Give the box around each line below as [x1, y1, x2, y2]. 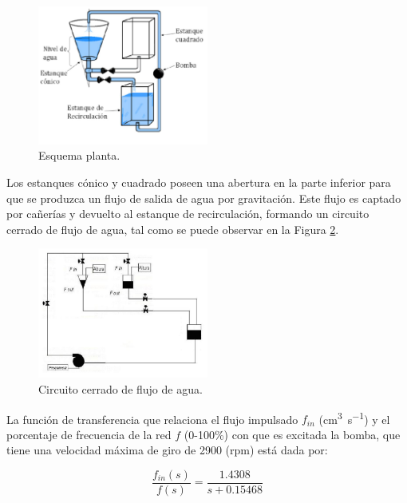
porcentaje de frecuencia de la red [6, 426, 172, 442]
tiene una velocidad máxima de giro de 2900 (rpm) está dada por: [6, 442, 328, 458]
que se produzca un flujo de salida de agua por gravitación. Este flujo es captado [6, 189, 401, 206]
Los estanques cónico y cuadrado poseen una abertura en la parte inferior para [6, 174, 391, 190]
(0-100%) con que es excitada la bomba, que [184, 426, 401, 442]
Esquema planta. [38, 147, 121, 164]
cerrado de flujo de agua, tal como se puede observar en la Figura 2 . [6, 220, 339, 237]
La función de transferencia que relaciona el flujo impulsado [6, 410, 298, 427]
